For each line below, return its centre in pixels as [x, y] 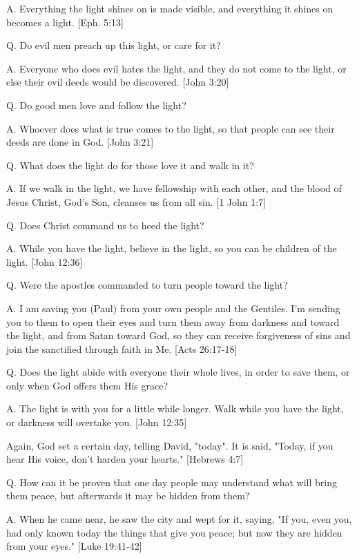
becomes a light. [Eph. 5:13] [65, 22]
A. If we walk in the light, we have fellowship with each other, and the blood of [174, 188]
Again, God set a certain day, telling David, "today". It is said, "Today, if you [170, 445]
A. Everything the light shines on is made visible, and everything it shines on [170, 8]
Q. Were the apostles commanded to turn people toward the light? [147, 285]
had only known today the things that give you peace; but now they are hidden [174, 532]
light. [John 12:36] [45, 261]
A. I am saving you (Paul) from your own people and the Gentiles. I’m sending [173, 308]
